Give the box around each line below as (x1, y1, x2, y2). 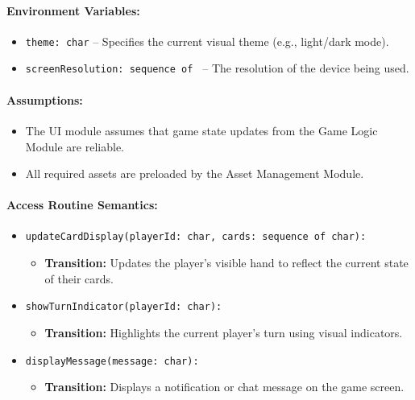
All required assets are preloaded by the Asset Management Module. (25, 165, 364, 182)
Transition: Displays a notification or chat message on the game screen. (44, 378, 405, 395)
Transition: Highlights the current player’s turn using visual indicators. (44, 324, 403, 340)
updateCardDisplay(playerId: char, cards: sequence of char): (25, 231, 367, 243)
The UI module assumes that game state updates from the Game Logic (25, 122, 378, 138)
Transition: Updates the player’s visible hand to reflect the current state (44, 254, 409, 271)
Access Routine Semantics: (6, 196, 158, 213)
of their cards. (44, 270, 114, 287)
